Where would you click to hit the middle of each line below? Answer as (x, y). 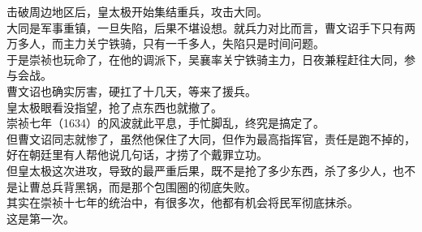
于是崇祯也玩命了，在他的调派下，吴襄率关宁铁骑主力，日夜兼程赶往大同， (205, 59)
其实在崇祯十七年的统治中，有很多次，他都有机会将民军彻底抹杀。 (183, 202)
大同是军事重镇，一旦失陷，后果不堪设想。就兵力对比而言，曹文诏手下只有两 (211, 27)
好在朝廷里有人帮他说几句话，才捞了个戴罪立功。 (137, 155)
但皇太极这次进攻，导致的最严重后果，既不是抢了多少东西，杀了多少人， (200, 170)
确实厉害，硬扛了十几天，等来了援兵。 (154, 90)
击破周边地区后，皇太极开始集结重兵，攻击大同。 (137, 11)
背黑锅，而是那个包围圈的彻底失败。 (159, 186)
